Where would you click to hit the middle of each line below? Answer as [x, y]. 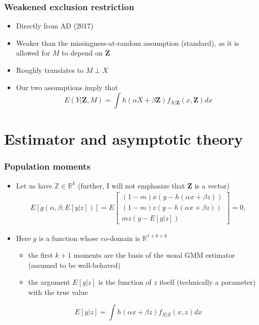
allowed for [33, 53]
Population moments [47, 166]
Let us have [34, 185]
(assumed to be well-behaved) [74, 265]
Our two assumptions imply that [67, 87]
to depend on [82, 53]
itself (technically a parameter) [208, 282]
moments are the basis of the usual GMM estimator [154, 255]
